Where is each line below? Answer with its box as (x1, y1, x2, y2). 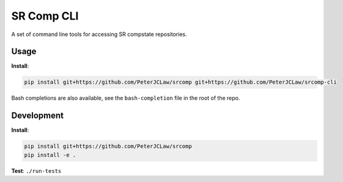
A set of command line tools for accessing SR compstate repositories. (11, 31, 187, 38)
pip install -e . (24, 151, 76, 158)
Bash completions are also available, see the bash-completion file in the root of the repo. (11, 95, 241, 102)
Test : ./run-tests (11, 167, 62, 174)
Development (11, 111, 64, 121)
